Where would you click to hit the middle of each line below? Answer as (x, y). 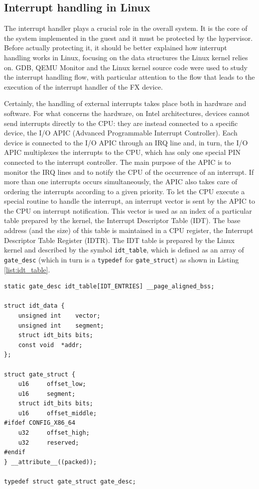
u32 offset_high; (54, 433)
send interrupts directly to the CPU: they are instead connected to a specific (121, 123)
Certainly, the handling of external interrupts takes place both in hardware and (125, 103)
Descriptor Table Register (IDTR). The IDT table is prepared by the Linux (119, 240)
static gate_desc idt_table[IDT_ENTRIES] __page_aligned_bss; (109, 287)
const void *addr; (50, 345)
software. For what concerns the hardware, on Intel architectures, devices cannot (127, 113)
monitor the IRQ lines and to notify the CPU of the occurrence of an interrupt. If (129, 172)
